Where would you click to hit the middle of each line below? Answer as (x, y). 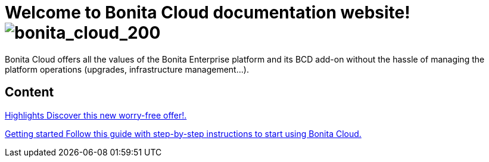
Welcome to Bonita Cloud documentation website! (208, 13)
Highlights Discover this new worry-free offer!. (96, 115)
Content (29, 92)
